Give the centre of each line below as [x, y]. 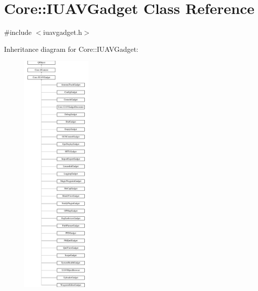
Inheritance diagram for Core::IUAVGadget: [71, 49]
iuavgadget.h [63, 32]
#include [18, 32]
